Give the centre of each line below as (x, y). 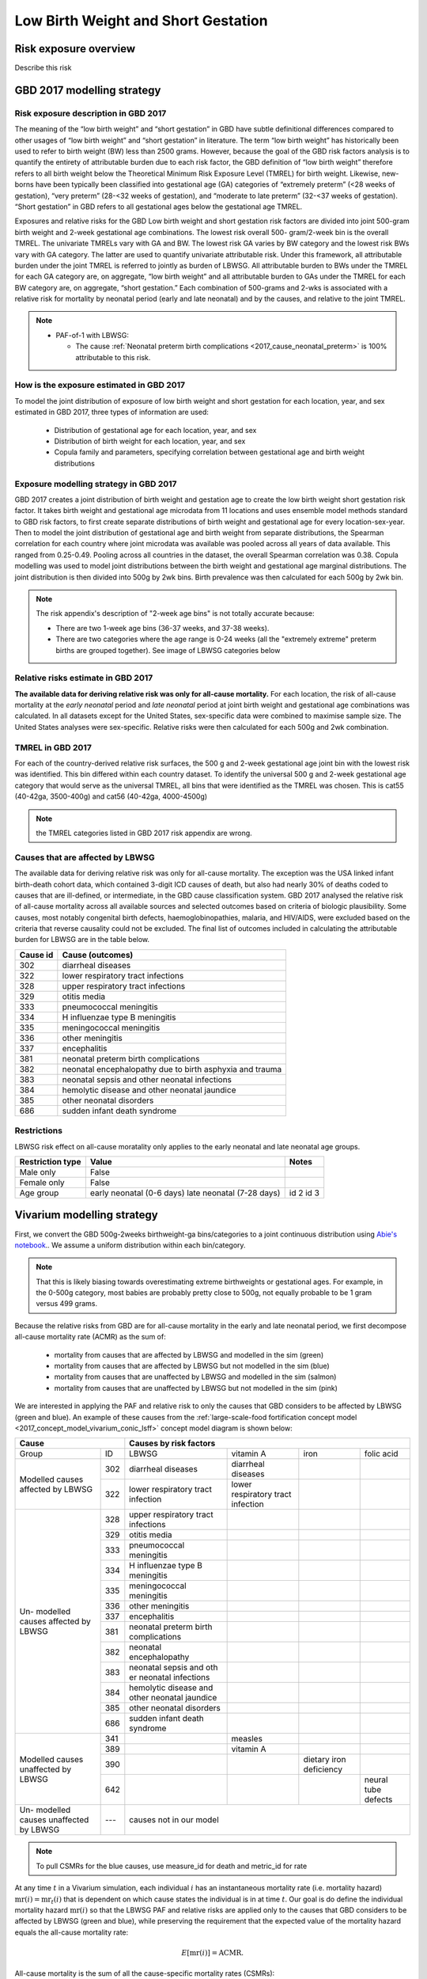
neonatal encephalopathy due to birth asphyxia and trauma (172, 1069)
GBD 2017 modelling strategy (88, 90)
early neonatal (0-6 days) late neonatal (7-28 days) (185, 1193)
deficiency (323, 1769)
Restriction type (50, 1161)
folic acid (381, 1454)
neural (376, 1780)
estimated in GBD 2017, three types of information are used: (112, 412)
